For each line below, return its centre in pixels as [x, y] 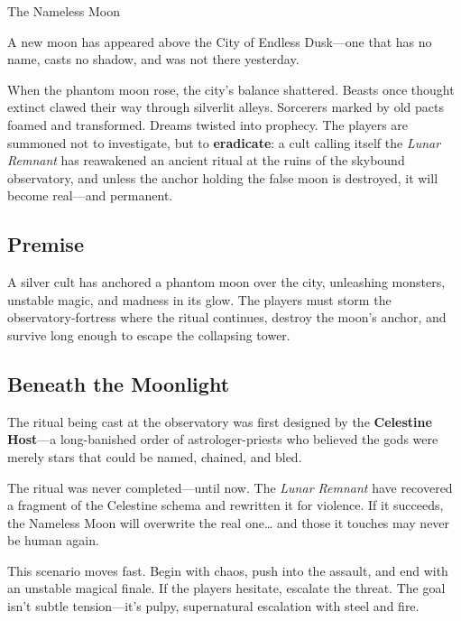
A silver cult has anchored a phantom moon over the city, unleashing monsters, [226, 282]
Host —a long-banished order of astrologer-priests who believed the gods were [223, 439]
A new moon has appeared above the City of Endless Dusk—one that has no [220, 41]
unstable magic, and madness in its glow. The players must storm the [199, 299]
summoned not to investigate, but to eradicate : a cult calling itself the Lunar [224, 142]
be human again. [53, 540]
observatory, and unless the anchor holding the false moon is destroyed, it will [223, 177]
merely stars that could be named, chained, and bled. [155, 456]
